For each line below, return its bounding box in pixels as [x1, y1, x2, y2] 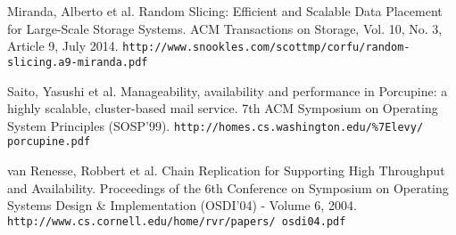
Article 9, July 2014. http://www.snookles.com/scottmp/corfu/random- [7, 36, 410, 55]
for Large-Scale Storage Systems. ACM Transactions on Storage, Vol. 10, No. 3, [7, 19, 443, 37]
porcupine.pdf [7, 135, 91, 149]
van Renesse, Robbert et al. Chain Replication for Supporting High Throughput [7, 161, 445, 179]
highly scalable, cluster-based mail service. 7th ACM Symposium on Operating [7, 99, 438, 117]
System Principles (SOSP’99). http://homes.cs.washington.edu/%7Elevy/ [7, 116, 424, 134]
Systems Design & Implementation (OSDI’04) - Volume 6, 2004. [7, 196, 357, 215]
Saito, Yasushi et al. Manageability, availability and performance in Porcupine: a [7, 81, 448, 100]
